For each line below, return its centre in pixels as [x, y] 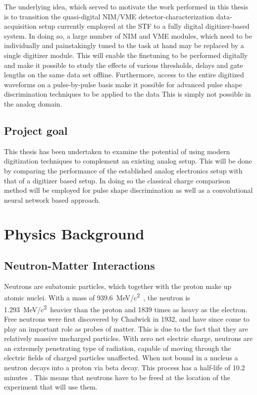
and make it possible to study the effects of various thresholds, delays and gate [124, 65]
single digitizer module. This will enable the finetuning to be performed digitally [126, 55]
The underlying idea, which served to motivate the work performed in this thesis [126, 6]
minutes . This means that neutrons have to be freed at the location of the [117, 377]
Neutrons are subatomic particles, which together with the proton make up [118, 286]
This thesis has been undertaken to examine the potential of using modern [117, 151]
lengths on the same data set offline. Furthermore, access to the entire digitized [124, 75]
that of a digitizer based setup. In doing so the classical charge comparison [117, 180]
